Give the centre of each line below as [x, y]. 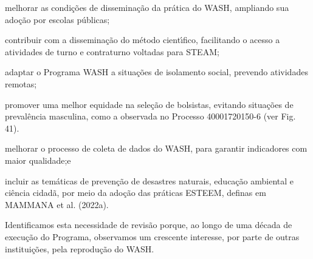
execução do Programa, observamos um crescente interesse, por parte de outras [152, 236]
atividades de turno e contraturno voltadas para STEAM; [112, 51]
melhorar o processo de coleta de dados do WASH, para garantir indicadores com [156, 148]
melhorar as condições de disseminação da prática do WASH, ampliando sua [147, 7]
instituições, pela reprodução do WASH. [80, 248]
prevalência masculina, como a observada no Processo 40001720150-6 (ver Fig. [150, 116]
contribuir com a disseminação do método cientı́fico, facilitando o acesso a [143, 40]
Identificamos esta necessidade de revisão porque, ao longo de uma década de [149, 225]
